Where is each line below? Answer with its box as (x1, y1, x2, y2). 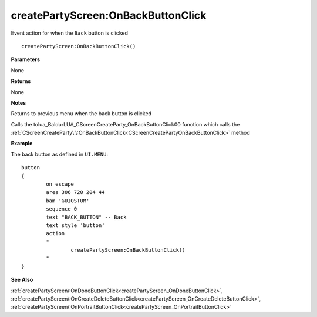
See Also (11, 276, 33, 283)
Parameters (11, 56, 41, 63)
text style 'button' (46, 222, 105, 229)
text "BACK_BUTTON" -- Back (46, 213, 127, 221)
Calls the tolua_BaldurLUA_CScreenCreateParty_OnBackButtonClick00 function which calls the (11, 121, 240, 128)
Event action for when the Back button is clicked (11, 29, 129, 36)
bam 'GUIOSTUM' (46, 197, 90, 204)
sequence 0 (46, 206, 77, 212)
